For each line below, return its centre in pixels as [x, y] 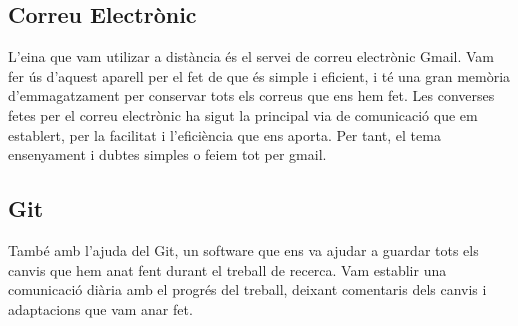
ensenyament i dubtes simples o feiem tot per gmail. [167, 154]
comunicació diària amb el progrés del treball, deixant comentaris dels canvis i [247, 289]
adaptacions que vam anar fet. [100, 308]
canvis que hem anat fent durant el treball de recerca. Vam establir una [227, 269]
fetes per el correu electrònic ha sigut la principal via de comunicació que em [243, 114]
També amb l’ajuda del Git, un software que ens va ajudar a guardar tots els [243, 249]
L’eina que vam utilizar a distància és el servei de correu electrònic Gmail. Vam [251, 56]
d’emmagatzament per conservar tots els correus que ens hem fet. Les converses [251, 95]
